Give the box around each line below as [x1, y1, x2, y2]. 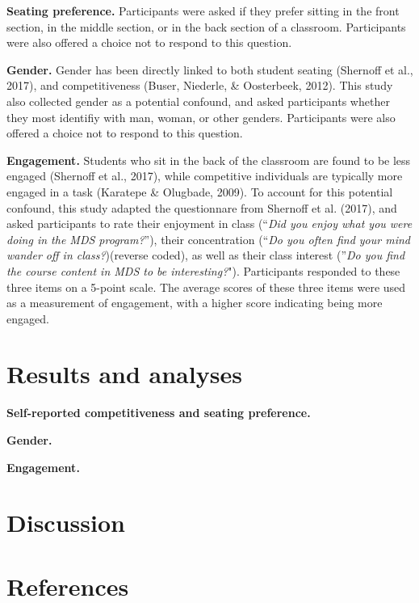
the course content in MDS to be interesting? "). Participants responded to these [6, 262, 400, 279]
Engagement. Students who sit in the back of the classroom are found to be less [6, 151, 411, 168]
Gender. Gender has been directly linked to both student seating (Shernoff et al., [6, 61, 413, 78]
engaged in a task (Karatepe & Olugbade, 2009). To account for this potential [6, 183, 393, 200]
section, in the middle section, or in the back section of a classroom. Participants [6, 18, 406, 35]
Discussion [6, 506, 125, 539]
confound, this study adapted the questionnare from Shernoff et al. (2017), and [6, 199, 397, 216]
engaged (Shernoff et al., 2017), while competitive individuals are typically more [6, 167, 403, 184]
